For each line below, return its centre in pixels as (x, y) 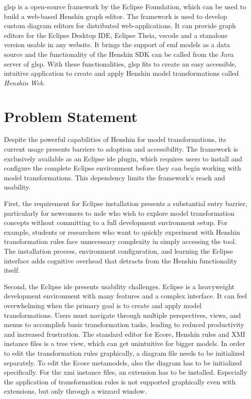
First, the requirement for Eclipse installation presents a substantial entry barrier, (126, 203)
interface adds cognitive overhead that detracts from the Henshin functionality (121, 260)
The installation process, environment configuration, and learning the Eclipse (119, 251)
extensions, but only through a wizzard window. (75, 391)
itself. (12, 270)
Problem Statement (71, 116)
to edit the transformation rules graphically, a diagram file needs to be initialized (124, 353)
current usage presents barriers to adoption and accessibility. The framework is (121, 149)
